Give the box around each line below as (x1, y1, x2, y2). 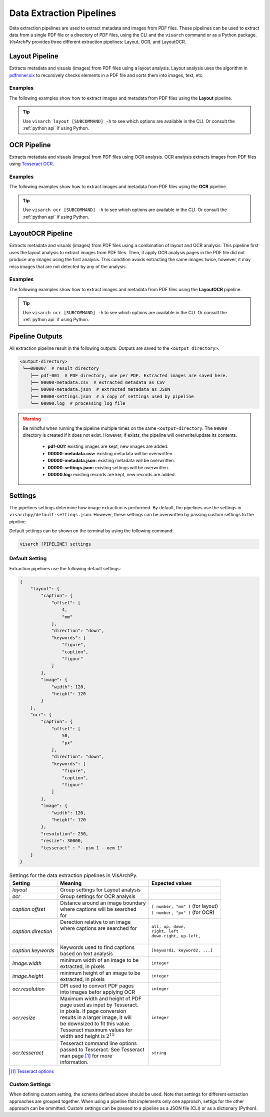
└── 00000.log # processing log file (30, 401, 125, 406)
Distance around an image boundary (60, 899, 146, 906)
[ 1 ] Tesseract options (10, 1068, 54, 1074)
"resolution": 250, (40, 831, 88, 836)
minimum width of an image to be (60, 956, 139, 963)
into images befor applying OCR (60, 988, 135, 995)
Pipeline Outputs (9, 332, 62, 340)
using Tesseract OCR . (9, 161, 54, 167)
